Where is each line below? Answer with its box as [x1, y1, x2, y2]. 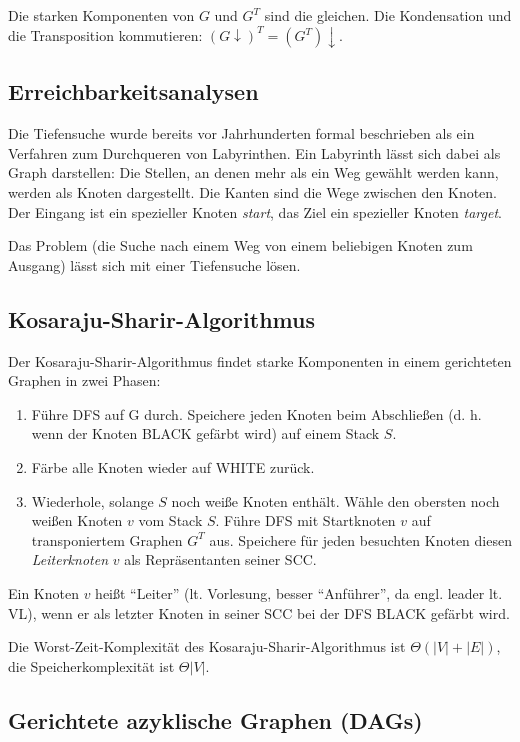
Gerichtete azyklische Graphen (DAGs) [8, 704, 423, 735]
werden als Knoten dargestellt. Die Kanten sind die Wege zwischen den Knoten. [8, 182, 498, 203]
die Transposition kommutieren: [8, 25, 203, 46]
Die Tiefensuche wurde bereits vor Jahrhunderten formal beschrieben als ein [8, 123, 475, 144]
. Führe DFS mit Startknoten [215, 510, 396, 531]
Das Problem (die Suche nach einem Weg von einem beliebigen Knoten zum [8, 235, 473, 256]
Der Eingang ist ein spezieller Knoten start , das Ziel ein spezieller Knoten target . [8, 201, 502, 222]
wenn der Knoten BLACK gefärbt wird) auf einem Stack [31, 423, 380, 444]
